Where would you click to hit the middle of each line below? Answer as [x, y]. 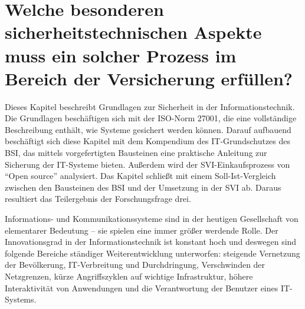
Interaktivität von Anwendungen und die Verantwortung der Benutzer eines [142, 288]
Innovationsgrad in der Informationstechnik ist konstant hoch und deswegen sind [151, 242]
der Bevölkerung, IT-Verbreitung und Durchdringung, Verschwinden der [135, 265]
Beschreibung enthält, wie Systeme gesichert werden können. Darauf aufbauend [148, 129]
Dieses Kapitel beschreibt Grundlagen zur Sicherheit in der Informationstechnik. [150, 106]
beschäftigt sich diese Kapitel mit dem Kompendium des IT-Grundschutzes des [148, 141]
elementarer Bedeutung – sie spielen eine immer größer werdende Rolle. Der [142, 230]
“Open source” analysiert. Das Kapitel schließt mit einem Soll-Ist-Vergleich [140, 176]
